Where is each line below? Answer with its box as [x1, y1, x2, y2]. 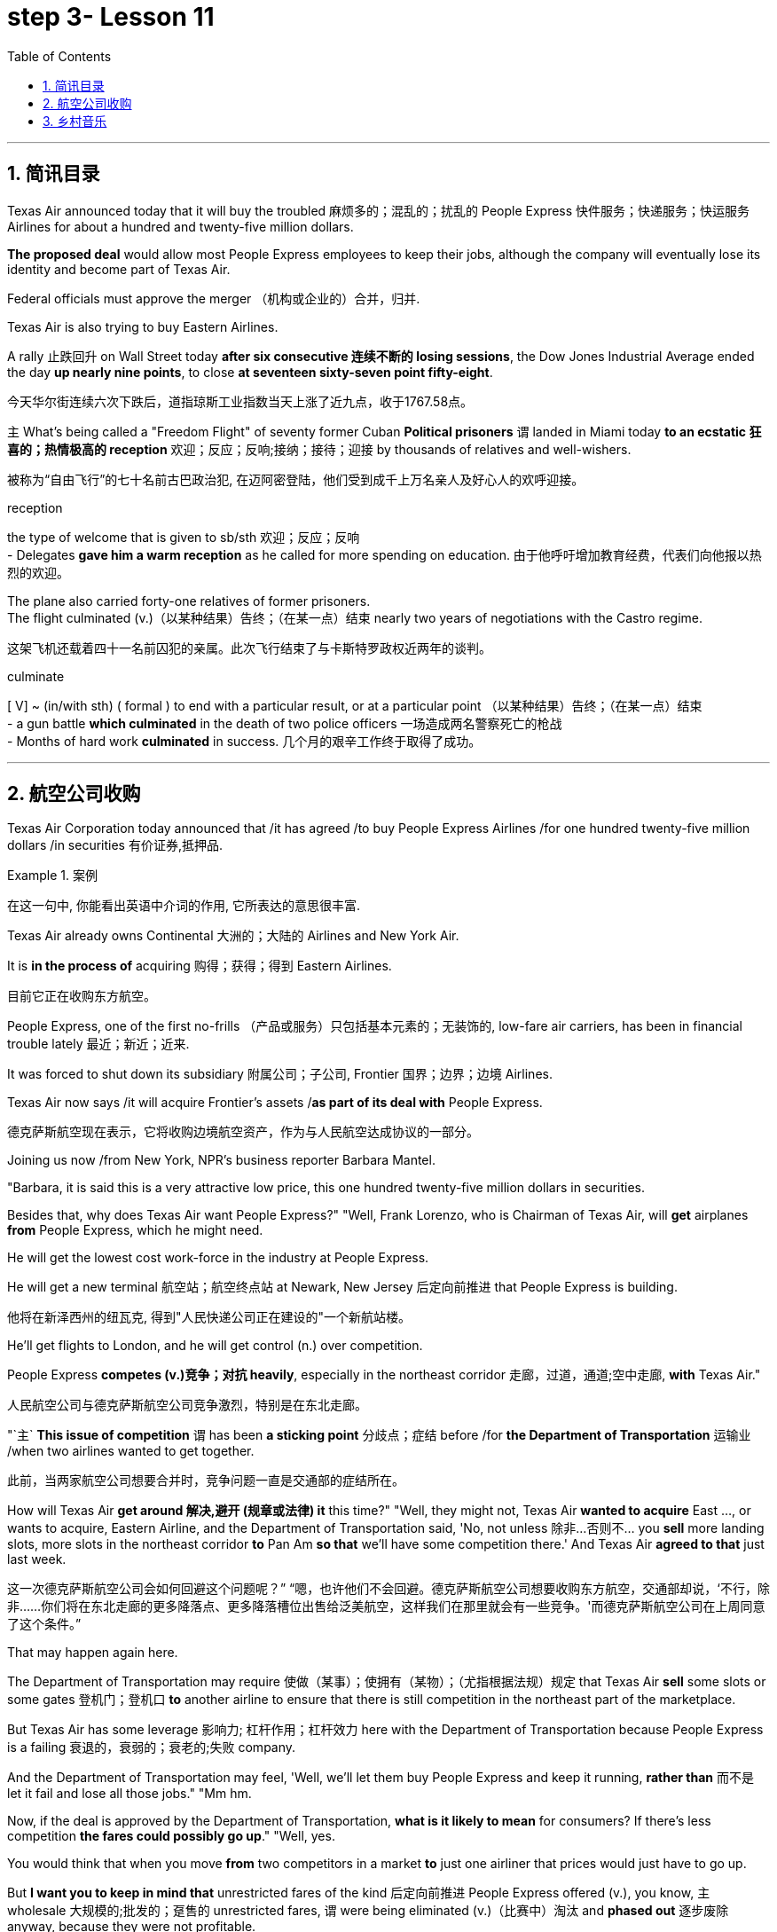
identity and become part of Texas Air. [7, 261, 231, 277]
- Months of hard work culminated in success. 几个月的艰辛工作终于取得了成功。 [7, 733, 482, 749]
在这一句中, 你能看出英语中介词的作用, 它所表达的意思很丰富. [7, 898, 360, 914]
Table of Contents [7, 48, 112, 64]
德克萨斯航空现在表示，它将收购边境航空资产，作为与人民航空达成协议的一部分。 [7, 1124, 479, 1140]
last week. [7, 1551, 67, 1567]
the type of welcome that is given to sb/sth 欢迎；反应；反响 [7, 529, 360, 545]
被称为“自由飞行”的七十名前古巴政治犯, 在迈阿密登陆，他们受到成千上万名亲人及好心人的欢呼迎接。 [7, 471, 585, 487]
